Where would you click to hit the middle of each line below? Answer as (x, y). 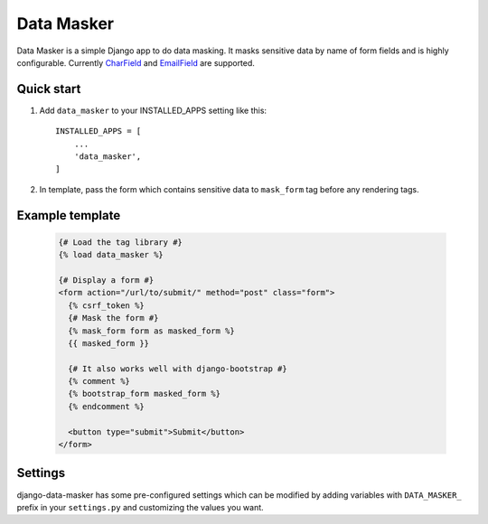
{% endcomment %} (106, 406)
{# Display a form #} (106, 280)
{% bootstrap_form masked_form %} (145, 394)
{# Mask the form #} (113, 318)
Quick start (49, 89)
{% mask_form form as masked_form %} (151, 331)
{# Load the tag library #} (120, 242)
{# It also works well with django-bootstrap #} (178, 369)
